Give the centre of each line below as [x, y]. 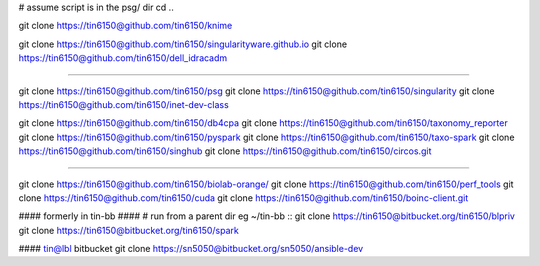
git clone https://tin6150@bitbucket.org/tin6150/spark [128, 230]
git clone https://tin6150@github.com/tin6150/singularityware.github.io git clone [183, 44]
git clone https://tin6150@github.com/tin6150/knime [125, 26]
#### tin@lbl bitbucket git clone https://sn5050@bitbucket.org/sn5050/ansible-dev [191, 249]
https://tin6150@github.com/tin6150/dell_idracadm [123, 58]
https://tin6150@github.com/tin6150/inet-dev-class [123, 104]
